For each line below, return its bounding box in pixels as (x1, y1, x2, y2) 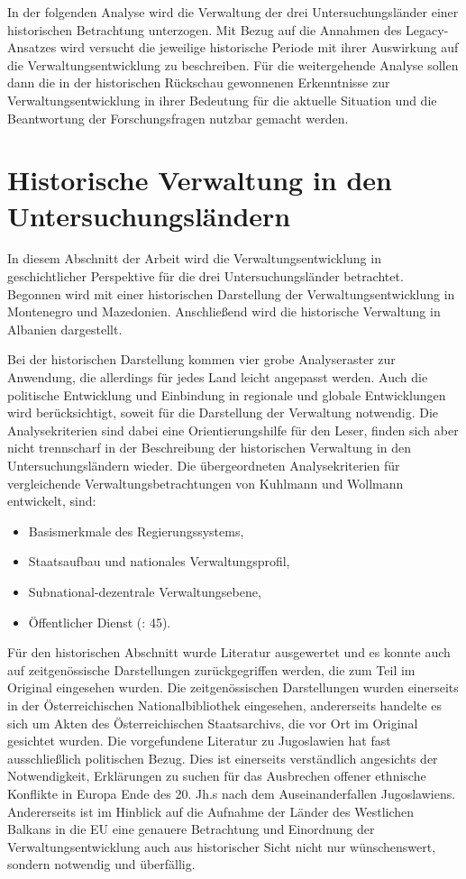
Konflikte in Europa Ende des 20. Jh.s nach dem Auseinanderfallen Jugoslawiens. (7, 783, 456, 802)
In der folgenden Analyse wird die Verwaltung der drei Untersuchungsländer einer (7, 3, 459, 21)
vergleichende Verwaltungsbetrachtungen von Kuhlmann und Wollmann (7, 473, 404, 492)
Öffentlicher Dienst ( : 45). (28, 612, 171, 631)
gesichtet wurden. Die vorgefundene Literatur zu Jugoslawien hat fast (7, 731, 391, 750)
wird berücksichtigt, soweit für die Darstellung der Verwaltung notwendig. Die (7, 403, 439, 422)
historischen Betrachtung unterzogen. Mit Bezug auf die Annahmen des (7, 20, 402, 39)
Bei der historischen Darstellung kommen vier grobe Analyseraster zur (7, 350, 396, 369)
